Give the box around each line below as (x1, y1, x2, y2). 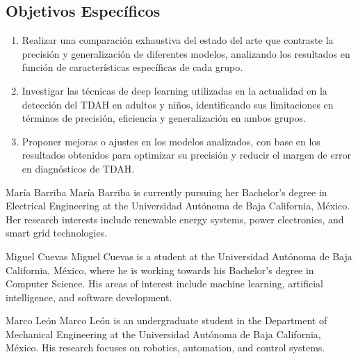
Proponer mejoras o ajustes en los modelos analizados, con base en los (22, 134, 320, 148)
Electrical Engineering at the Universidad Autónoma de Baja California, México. (6, 198, 350, 213)
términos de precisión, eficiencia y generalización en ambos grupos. (22, 111, 306, 125)
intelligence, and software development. (6, 289, 172, 304)
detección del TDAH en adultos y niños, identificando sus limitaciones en (22, 97, 334, 111)
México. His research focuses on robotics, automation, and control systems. (6, 340, 325, 355)
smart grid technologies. (6, 225, 108, 240)
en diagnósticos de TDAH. (22, 161, 135, 175)
